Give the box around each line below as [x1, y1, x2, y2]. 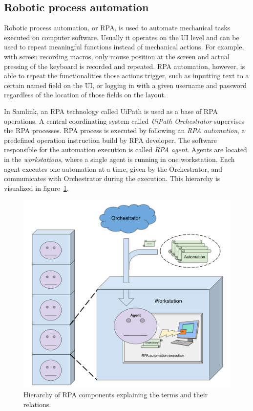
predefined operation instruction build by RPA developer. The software [4, 135, 217, 145]
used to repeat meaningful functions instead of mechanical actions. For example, [4, 42, 244, 52]
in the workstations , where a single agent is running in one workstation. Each [4, 154, 235, 164]
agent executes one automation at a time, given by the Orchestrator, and [4, 163, 223, 174]
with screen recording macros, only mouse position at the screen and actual [4, 51, 230, 61]
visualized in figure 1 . [4, 183, 69, 193]
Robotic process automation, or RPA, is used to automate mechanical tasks [4, 23, 231, 33]
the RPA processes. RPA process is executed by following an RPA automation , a [4, 125, 245, 136]
